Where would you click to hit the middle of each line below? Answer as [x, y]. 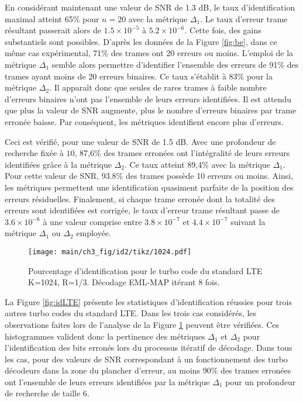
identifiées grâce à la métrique [58, 164]
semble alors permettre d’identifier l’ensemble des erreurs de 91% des [175, 64]
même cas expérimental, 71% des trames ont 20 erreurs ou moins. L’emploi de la [149, 53]
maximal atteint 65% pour [52, 18]
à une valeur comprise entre [92, 221]
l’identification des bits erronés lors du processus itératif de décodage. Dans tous [149, 348]
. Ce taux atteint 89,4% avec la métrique [197, 164]
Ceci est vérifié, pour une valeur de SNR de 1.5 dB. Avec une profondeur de [140, 141]
